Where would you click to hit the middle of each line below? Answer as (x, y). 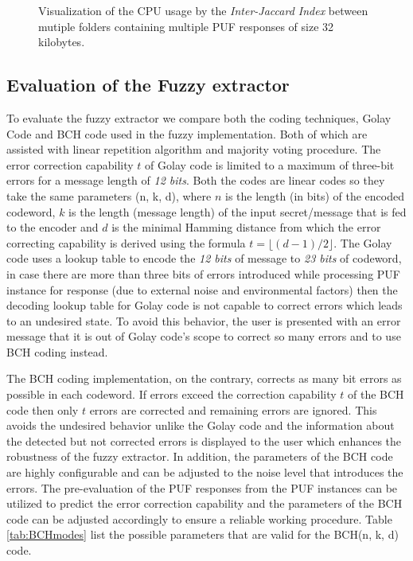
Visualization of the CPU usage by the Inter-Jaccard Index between (203, 10)
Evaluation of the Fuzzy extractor (148, 85)
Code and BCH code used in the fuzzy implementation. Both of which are (187, 133)
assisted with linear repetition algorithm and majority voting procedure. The (194, 149)
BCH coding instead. (57, 351)
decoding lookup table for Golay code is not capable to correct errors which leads (205, 305)
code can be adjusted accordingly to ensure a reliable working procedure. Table (199, 518)
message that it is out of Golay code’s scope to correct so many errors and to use (204, 336)
